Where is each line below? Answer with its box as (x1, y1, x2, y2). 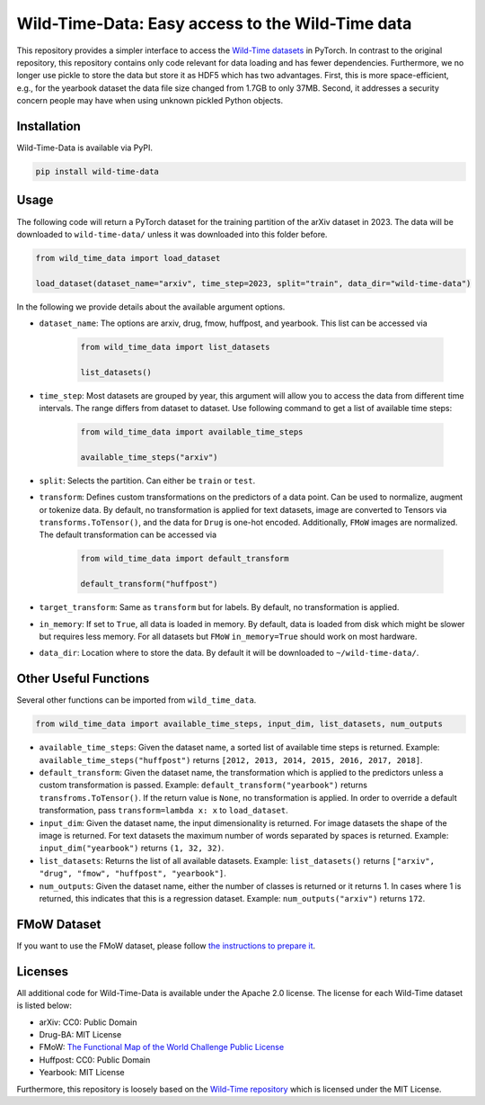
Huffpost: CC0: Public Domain (39, 1054, 151, 1065)
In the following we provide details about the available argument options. (16, 301, 286, 312)
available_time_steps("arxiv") (80, 452, 219, 463)
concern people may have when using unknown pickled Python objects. (16, 95, 283, 106)
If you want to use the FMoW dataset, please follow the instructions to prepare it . (16, 940, 316, 951)
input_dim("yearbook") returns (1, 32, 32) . (39, 842, 225, 854)
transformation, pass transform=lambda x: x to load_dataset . (39, 805, 288, 816)
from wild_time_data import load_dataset (35, 253, 221, 263)
